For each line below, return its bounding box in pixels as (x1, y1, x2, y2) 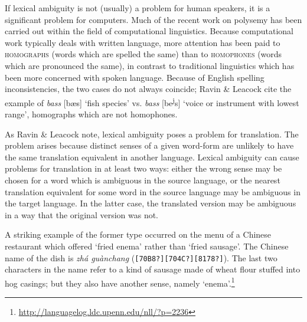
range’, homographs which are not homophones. (5, 108, 178, 120)
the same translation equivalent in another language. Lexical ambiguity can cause (5, 150, 299, 163)
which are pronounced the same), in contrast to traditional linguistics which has (5, 59, 295, 71)
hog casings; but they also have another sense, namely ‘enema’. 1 (5, 275, 235, 289)
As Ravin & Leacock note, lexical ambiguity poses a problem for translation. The (5, 127, 299, 140)
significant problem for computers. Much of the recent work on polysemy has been (5, 13, 302, 25)
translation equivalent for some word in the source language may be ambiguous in (5, 185, 301, 198)
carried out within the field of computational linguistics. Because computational (5, 25, 293, 37)
